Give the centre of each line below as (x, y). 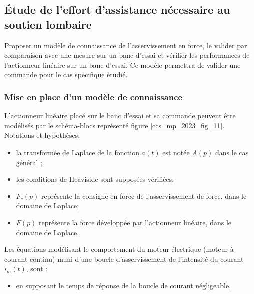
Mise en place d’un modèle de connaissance (93, 97)
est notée (176, 152)
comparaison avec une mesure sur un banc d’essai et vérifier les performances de (127, 55)
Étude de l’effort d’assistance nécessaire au (117, 9)
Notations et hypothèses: (42, 135)
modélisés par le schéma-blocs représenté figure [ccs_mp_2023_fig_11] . (114, 125)
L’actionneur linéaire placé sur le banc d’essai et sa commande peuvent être (120, 116)
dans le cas (232, 152)
